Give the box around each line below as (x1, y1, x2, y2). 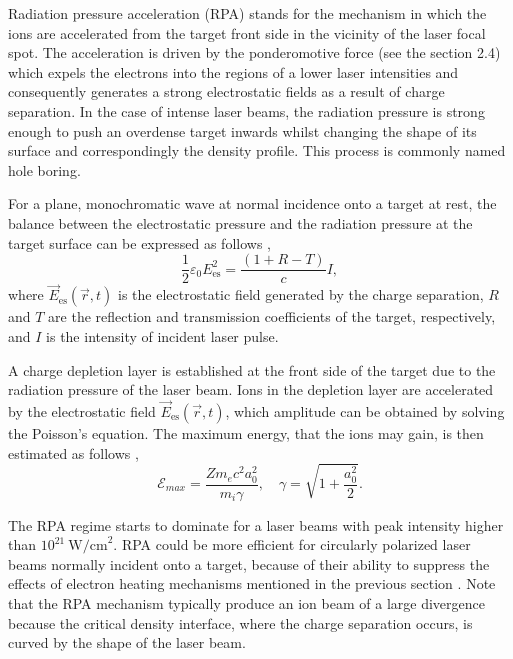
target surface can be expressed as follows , (8, 232, 271, 253)
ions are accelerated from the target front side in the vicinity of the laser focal (8, 22, 486, 43)
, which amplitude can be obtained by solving (225, 401, 505, 421)
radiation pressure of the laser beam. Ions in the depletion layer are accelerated (8, 379, 494, 400)
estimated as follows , (8, 442, 139, 463)
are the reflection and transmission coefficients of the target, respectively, (48, 306, 496, 327)
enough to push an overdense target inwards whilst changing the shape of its (8, 120, 477, 141)
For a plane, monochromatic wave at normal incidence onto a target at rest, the (8, 193, 497, 214)
